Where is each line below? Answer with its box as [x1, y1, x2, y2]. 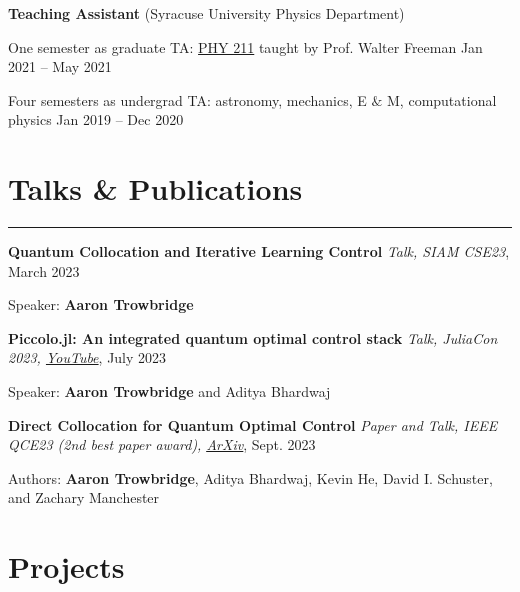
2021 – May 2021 [8, 56, 112, 77]
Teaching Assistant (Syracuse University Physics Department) [8, 3, 405, 23]
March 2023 [8, 260, 80, 281]
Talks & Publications [8, 168, 303, 209]
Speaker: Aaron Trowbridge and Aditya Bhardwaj [8, 381, 331, 402]
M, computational [387, 89, 497, 110]
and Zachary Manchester [8, 487, 160, 508]
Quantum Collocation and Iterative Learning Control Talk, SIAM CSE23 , [8, 241, 510, 262]
